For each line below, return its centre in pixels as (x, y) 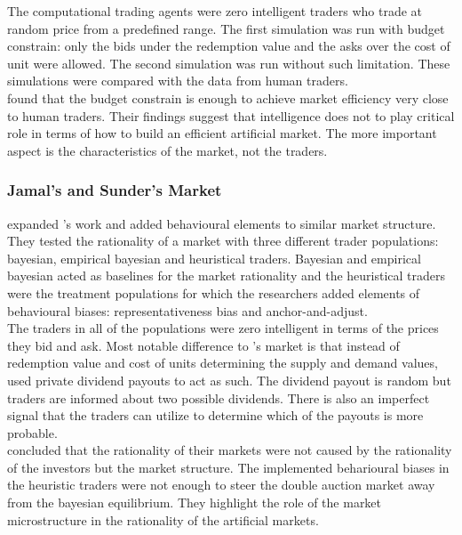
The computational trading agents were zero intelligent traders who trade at (215, 11)
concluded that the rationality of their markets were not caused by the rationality (230, 450)
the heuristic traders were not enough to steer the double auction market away (221, 485)
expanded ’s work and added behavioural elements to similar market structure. (222, 223)
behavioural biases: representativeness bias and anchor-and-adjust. (187, 310)
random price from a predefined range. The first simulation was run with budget (226, 28)
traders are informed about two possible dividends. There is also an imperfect (219, 397)
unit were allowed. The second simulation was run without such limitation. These (229, 63)
